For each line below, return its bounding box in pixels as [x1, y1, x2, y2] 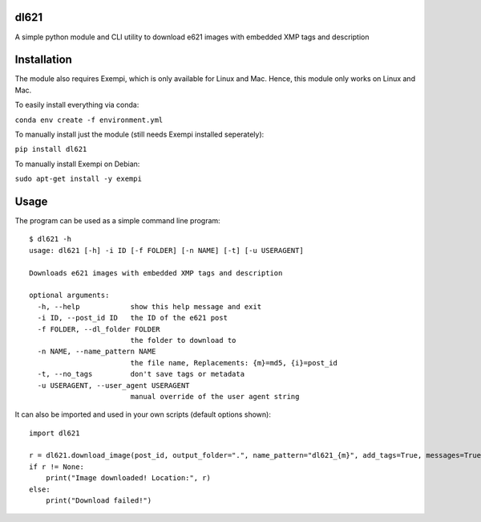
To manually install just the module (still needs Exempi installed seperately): [14, 129, 265, 139]
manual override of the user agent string [130, 392, 300, 401]
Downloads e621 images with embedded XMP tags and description [29, 268, 283, 277]
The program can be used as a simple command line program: [14, 216, 220, 226]
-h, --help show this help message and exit [37, 302, 262, 311]
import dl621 [29, 428, 80, 438]
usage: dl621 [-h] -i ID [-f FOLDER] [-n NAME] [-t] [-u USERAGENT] [29, 246, 304, 255]
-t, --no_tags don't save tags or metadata [37, 369, 245, 379]
